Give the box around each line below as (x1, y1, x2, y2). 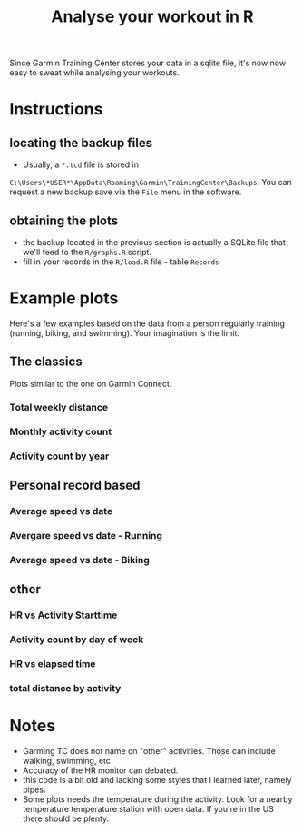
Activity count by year (9, 450, 110, 462)
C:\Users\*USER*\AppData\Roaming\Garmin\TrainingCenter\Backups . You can (9, 177, 292, 188)
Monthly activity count (9, 425, 112, 438)
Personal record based (9, 477, 141, 492)
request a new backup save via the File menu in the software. (9, 186, 242, 197)
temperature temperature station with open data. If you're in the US (22, 803, 275, 814)
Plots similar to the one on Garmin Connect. (9, 378, 172, 389)
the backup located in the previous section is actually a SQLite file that (22, 237, 286, 247)
